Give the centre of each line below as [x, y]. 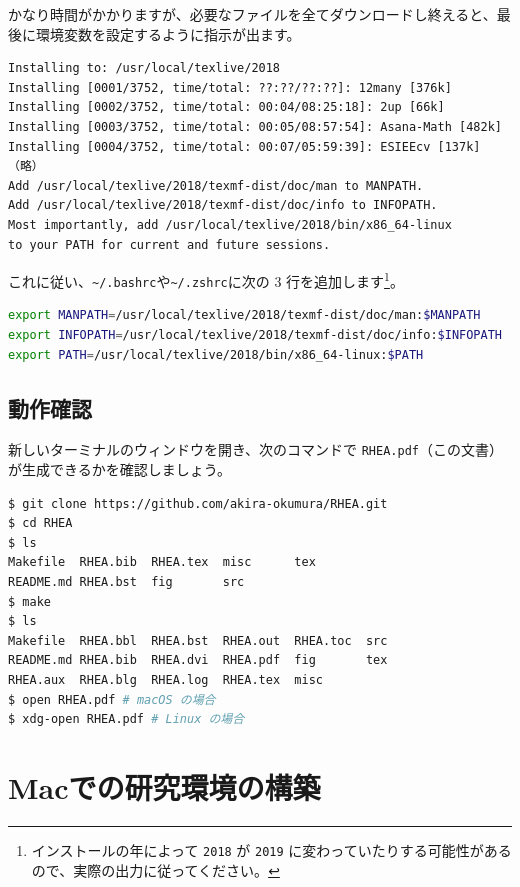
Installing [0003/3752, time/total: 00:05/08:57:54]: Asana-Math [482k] [255, 126]
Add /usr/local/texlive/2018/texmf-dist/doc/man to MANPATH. [216, 185]
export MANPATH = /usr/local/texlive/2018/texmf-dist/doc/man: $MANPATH [244, 315]
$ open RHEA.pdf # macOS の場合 [112, 699]
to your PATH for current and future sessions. [169, 244]
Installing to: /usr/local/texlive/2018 [144, 68]
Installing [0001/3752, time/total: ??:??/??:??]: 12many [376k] [230, 87]
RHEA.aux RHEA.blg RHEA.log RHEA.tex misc [165, 680]
